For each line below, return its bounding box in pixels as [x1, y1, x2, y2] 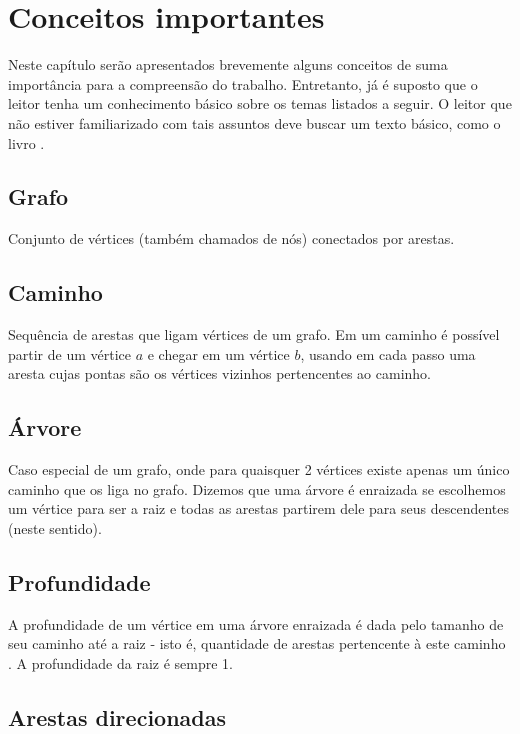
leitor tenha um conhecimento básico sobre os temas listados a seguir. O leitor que [8, 93, 512, 114]
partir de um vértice [8, 343, 132, 364]
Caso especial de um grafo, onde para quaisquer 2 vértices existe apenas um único [8, 459, 510, 480]
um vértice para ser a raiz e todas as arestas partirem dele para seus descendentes [8, 498, 510, 519]
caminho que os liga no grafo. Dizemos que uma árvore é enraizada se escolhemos [8, 478, 506, 499]
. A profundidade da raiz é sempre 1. [8, 652, 233, 673]
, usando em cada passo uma [300, 343, 476, 364]
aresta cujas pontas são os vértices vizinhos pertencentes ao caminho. [8, 363, 432, 384]
